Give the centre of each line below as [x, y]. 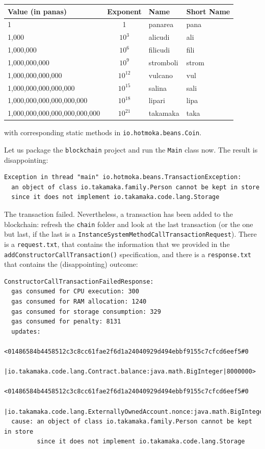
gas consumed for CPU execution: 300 [75, 292]
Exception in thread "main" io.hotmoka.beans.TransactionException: [123, 177]
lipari [157, 100]
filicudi [159, 50]
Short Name [208, 11]
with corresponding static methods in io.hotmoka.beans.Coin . [103, 132]
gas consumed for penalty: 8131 [66, 322]
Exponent [124, 11]
